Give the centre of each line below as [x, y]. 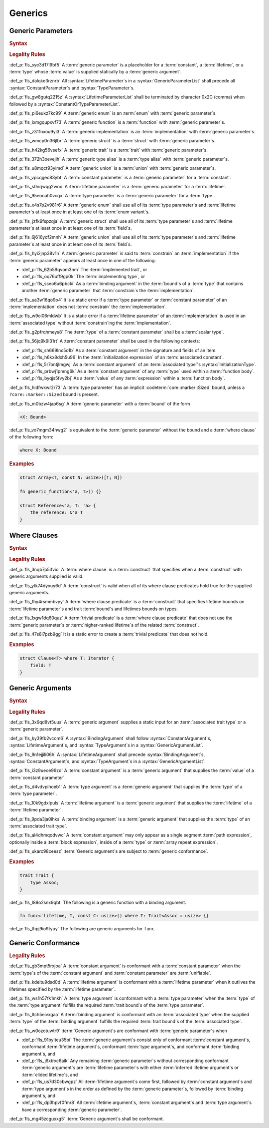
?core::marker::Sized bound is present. [54, 394]
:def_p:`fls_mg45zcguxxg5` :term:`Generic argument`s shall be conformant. [87, 1119]
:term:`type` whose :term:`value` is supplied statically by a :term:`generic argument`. [95, 71]
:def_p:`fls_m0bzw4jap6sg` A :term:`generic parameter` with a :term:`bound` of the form [100, 403]
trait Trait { [37, 876]
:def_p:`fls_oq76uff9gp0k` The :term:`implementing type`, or [83, 277]
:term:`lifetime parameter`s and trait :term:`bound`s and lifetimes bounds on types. [93, 609]
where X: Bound [38, 450]
